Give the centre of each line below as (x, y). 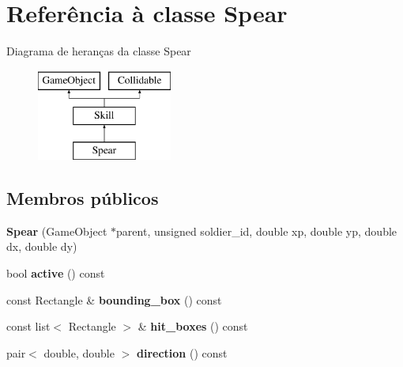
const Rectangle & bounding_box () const (114, 299)
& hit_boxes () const (193, 326)
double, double (79, 352)
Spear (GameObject (57, 231)
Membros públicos (83, 198)
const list (28, 326)
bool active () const (56, 273)
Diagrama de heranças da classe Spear (99, 51)
